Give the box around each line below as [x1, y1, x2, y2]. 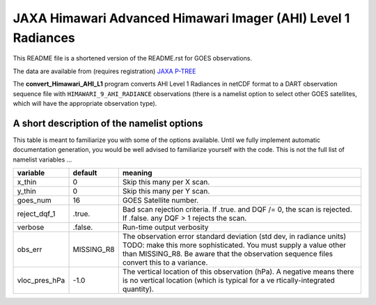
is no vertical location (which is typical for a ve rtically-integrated [122, 275, 336, 285]
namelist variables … [13, 155, 72, 164]
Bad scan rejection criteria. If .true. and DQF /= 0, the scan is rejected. [122, 204, 352, 214]
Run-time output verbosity [122, 222, 209, 232]
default [72, 168, 97, 178]
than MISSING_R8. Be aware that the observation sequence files [122, 249, 334, 258]
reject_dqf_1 [17, 209, 56, 219]
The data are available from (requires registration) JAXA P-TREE [13, 67, 196, 75]
